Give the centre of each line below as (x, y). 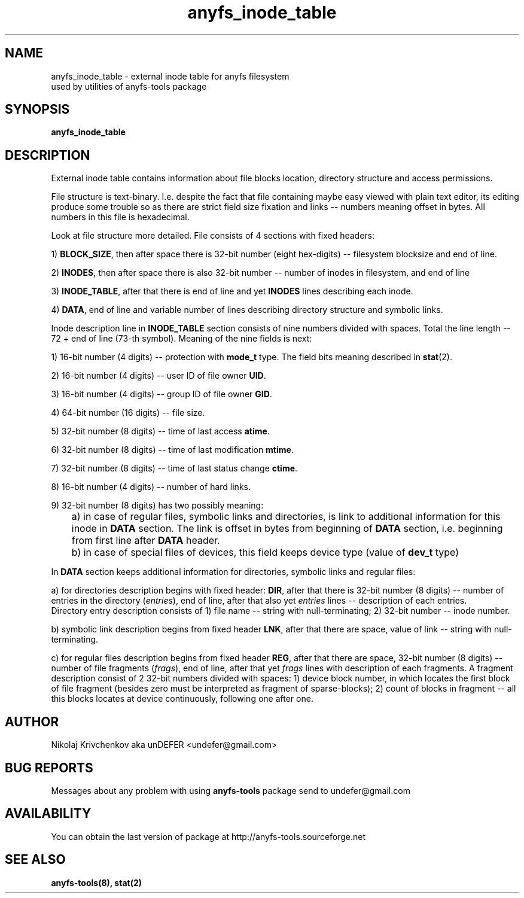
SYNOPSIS (37, 109)
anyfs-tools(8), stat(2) (97, 882)
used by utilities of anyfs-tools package (129, 86)
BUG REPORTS (49, 768)
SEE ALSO (35, 860)
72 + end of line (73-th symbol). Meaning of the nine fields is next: (182, 339)
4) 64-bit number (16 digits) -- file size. (128, 413)
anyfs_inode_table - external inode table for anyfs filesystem (170, 76)
